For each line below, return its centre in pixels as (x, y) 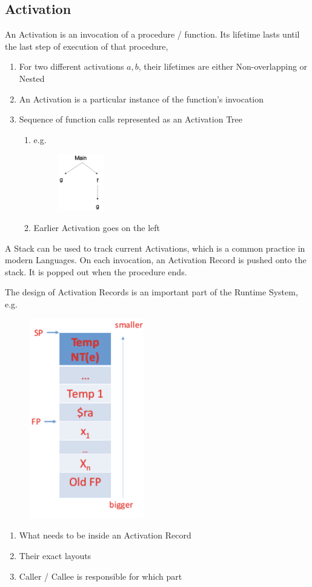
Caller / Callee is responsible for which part (101, 576)
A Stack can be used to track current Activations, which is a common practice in (155, 248)
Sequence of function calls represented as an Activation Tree (131, 119)
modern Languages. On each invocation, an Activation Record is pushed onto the (156, 260)
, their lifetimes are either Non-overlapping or (223, 66)
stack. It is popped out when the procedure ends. (96, 271)
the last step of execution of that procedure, (87, 46)
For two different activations (71, 66)
